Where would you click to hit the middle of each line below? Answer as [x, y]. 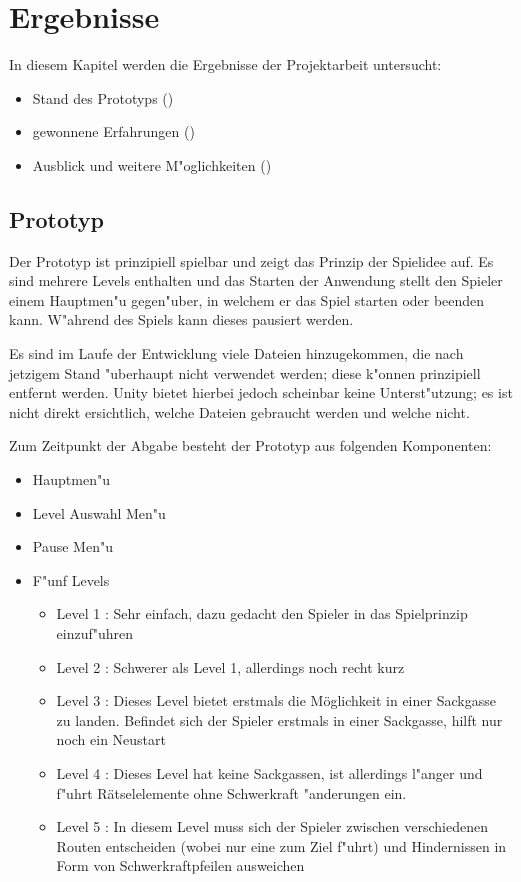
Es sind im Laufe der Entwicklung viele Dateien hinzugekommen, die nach [236, 353]
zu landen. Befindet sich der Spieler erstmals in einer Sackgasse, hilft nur [279, 719]
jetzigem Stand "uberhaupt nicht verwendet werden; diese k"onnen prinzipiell [245, 372]
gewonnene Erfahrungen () [113, 131]
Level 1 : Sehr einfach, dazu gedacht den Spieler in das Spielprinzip [262, 613]
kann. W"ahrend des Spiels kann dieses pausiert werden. [181, 319]
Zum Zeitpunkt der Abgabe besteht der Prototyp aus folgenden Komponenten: [250, 445]
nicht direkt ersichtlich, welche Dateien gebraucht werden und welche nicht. [239, 411]
